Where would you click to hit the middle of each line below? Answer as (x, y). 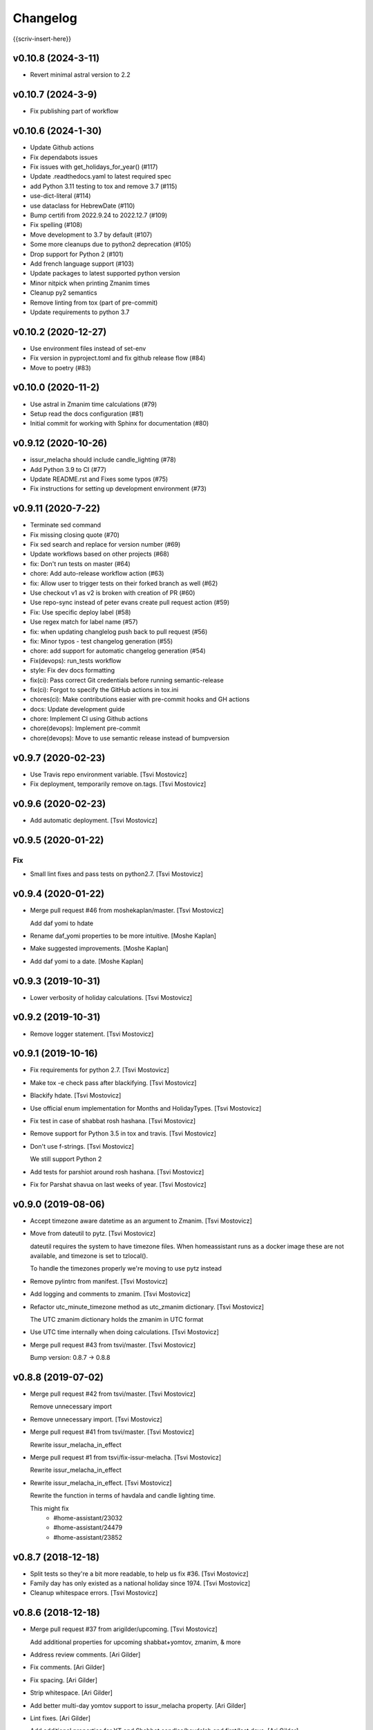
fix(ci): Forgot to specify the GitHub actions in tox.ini (104, 689)
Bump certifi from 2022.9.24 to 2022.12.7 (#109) (99, 215)
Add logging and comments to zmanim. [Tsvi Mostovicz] (110, 1294)
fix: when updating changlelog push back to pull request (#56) (119, 631)
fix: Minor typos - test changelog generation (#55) (102, 641)
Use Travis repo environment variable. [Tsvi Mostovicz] (109, 774)
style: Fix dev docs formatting (73, 671)
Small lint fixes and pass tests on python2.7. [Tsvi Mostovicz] (117, 874)
